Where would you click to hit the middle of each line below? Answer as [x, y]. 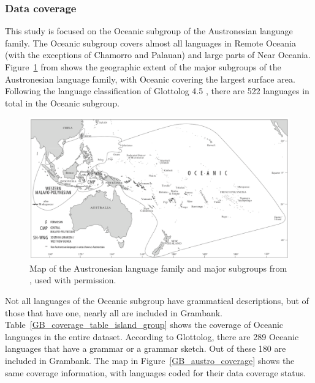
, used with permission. [73, 280]
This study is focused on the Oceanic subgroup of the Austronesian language [149, 31]
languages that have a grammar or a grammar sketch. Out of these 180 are [146, 348]
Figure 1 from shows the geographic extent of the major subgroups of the [143, 67]
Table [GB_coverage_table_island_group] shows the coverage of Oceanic [144, 325]
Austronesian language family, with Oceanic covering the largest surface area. [150, 79]
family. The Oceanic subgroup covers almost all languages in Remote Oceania [150, 43]
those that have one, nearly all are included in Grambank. [114, 312]
